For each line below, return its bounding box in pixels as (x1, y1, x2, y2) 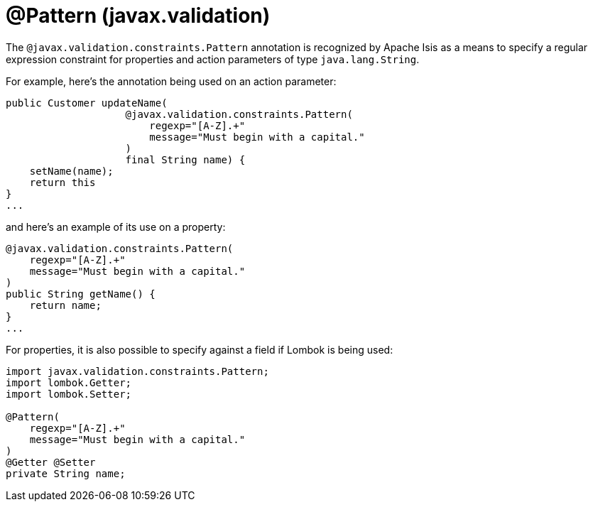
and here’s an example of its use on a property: (6, 220, 226, 233)
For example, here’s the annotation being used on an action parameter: (6, 75, 337, 87)
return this (29, 176, 96, 188)
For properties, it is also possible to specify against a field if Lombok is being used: (6, 343, 393, 356)
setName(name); (29, 165, 114, 177)
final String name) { (125, 153, 246, 165)
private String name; (6, 467, 126, 479)
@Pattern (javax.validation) (6, 4, 271, 28)
